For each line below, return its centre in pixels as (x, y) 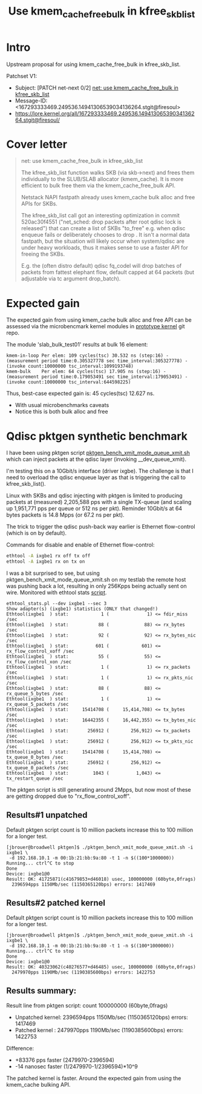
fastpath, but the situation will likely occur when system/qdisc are (103, 241)
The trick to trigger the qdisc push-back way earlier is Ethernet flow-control (101, 527)
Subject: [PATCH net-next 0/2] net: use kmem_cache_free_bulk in (96, 88)
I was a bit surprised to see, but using (53, 573)
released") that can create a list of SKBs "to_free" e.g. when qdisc (103, 228)
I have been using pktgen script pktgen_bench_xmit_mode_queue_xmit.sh (98, 453)
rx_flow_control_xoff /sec (40, 651)
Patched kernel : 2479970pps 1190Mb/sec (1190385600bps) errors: (99, 1030)
